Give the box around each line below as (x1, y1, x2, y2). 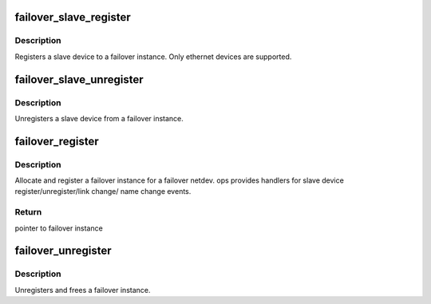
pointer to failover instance (14, 223, 103, 233)
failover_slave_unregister (14, 73, 144, 86)
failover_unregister (14, 244, 112, 258)
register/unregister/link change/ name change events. (14, 187, 192, 196)
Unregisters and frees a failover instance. (14, 285, 151, 294)
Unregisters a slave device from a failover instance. (14, 113, 184, 123)
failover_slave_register (14, 10, 131, 24)
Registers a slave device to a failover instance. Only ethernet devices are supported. (14, 52, 292, 61)
